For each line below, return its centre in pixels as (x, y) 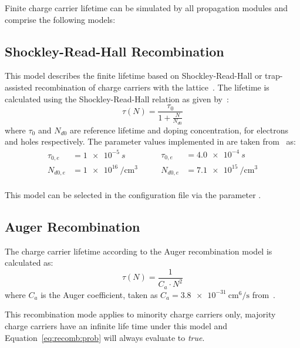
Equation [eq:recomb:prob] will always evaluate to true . (105, 337)
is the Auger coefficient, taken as (99, 294)
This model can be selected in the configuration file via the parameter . (133, 195)
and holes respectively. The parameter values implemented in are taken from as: (150, 141)
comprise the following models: (60, 19)
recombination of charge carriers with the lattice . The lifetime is (152, 87)
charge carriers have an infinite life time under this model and (116, 326)
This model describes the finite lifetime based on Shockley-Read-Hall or (134, 76)
